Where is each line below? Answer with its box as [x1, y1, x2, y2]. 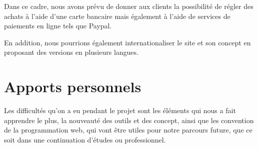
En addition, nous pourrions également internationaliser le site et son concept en [4, 37, 251, 47]
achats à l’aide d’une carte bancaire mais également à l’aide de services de [4, 10, 230, 21]
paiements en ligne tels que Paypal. [4, 20, 112, 31]
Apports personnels [4, 76, 141, 97]
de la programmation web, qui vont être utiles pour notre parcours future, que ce [4, 125, 252, 135]
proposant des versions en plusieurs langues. [4, 47, 138, 57]
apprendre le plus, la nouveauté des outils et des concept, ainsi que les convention [4, 115, 254, 125]
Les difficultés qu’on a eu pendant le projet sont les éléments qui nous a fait [4, 105, 236, 116]
